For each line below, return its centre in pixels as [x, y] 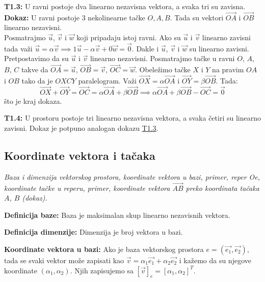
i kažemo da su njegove [215, 260]
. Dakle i [145, 48]
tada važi [18, 48]
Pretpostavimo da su [36, 58]
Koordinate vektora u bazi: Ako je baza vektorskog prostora [104, 249]
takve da [35, 69]
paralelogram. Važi [107, 81]
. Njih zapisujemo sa [102, 270]
